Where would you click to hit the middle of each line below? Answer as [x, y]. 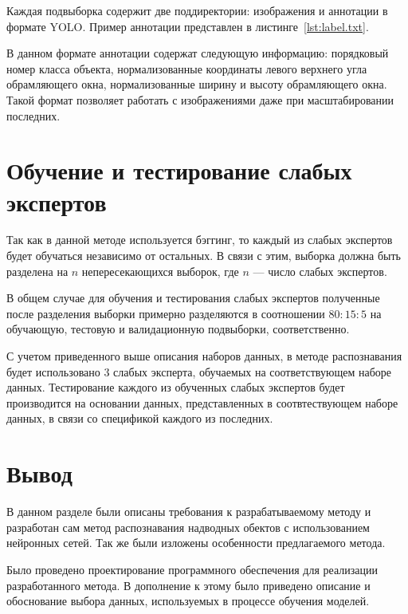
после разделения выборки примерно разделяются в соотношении [166, 313]
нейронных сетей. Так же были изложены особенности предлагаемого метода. [196, 543]
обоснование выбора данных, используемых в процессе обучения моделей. [188, 601]
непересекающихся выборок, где [160, 271]
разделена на [37, 271]
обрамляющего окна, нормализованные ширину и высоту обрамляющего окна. [197, 84]
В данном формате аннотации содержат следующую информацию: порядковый [198, 53]
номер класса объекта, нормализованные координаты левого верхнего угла [187, 68]
